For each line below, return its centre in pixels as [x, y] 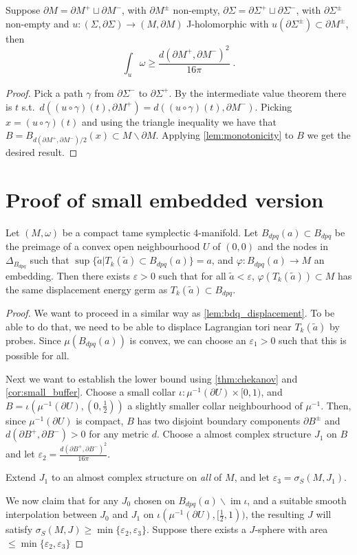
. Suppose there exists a [196, 529]
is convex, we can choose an [188, 340]
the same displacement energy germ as [87, 289]
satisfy [19, 529]
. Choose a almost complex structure [234, 434]
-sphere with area [291, 529]
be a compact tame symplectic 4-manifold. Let [160, 233]
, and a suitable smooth [297, 500]
